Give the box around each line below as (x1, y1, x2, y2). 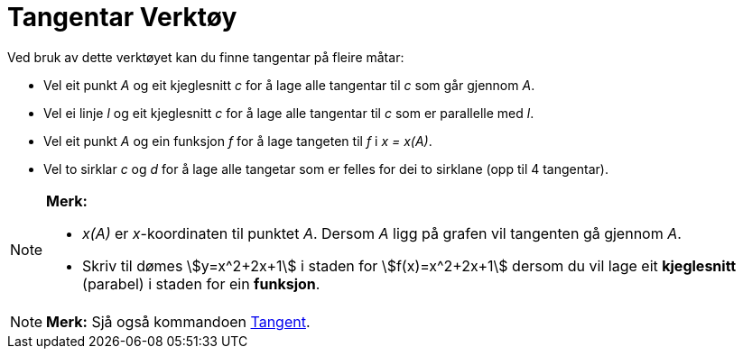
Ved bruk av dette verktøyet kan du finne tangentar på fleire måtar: (7, 49, 404, 65)
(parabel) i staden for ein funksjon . (82, 274, 320, 293)
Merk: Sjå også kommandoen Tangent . (46, 312, 311, 331)
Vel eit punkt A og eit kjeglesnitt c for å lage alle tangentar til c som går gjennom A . (43, 77, 535, 93)
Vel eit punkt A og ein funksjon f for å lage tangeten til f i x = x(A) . (43, 132, 432, 149)
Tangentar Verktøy (7, 2, 237, 32)
